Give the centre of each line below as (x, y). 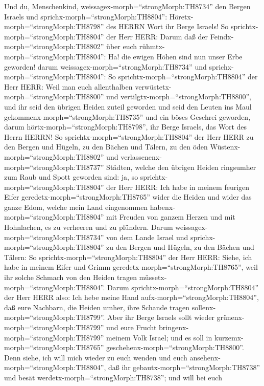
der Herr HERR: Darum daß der (157, 36)
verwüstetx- (153, 86)
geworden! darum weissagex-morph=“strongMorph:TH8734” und (105, 66)
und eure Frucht (131, 327)
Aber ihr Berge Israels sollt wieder (161, 317)
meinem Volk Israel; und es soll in (159, 337)
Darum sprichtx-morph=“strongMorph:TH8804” (183, 287)
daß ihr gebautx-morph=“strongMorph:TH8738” (184, 367)
